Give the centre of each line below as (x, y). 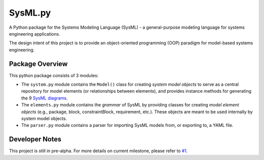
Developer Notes (35, 139)
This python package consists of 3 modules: (54, 75)
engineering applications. (35, 34)
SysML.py (30, 13)
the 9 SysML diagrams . (44, 98)
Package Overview (38, 64)
